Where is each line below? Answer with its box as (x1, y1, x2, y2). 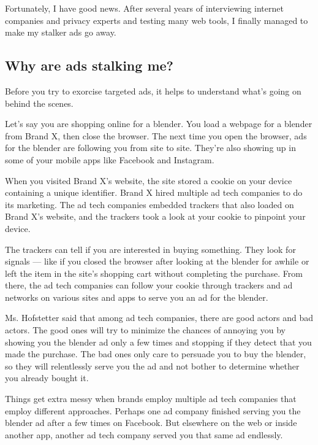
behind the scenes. (5, 96, 74, 109)
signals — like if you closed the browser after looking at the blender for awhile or (5, 255, 309, 268)
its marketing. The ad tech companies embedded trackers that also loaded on (5, 198, 294, 211)
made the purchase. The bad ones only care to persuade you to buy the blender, (5, 347, 306, 360)
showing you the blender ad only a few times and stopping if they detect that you (5, 335, 312, 348)
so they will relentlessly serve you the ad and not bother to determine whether (5, 359, 300, 372)
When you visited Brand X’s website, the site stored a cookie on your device (5, 174, 292, 187)
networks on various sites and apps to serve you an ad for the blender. (5, 290, 268, 303)
